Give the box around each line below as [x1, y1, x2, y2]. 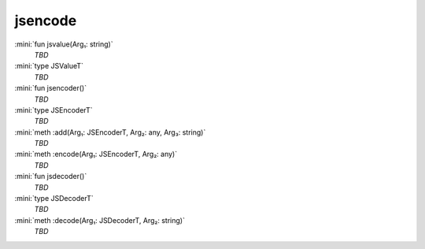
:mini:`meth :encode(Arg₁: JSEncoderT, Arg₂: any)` [14, 150, 177, 159]
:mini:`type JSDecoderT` [14, 194, 94, 203]
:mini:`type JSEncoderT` [14, 105, 94, 114]
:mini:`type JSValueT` [14, 61, 84, 71]
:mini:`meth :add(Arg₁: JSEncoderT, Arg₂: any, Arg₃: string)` [14, 127, 206, 137]
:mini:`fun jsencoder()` [14, 84, 87, 93]
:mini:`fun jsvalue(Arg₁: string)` [14, 39, 113, 49]
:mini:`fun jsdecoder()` [14, 172, 87, 181]
